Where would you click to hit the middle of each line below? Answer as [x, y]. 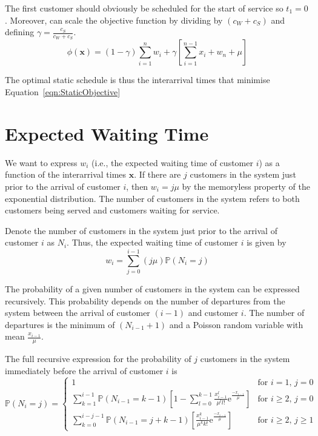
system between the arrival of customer [78, 313]
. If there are [157, 174]
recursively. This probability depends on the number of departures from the [145, 300]
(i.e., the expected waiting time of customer [172, 162]
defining [20, 32]
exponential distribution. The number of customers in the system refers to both [152, 198]
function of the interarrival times [66, 174]
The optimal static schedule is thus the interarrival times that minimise [137, 80]
